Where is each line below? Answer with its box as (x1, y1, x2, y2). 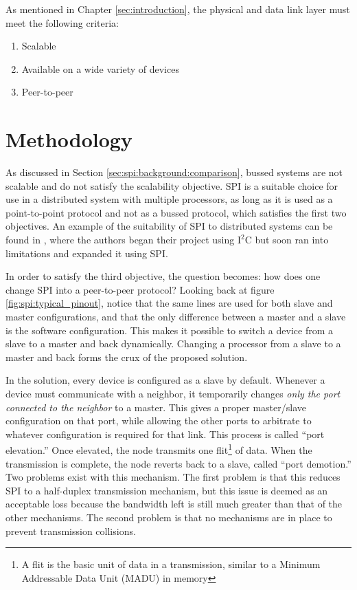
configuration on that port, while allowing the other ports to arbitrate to (5, 413, 312, 428)
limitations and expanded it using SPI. (5, 245, 168, 260)
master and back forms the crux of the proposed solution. (5, 349, 248, 364)
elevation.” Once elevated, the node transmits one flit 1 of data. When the (5, 441, 312, 457)
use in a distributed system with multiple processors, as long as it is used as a (5, 192, 333, 206)
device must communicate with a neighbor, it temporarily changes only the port (5, 386, 341, 400)
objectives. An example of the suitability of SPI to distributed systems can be (5, 219, 333, 233)
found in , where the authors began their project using (5, 232, 235, 247)
